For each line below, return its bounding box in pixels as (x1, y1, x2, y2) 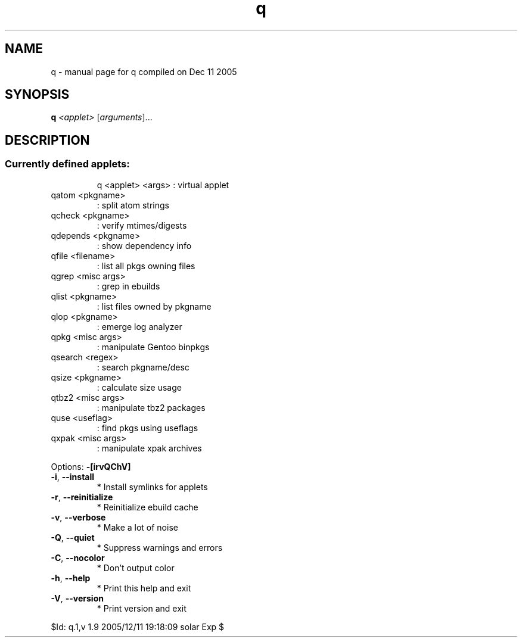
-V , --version (51, 593, 104, 603)
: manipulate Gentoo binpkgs (97, 341, 210, 352)
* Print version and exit (97, 603, 187, 613)
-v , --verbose (51, 512, 106, 522)
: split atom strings (97, 200, 169, 210)
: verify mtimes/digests (97, 220, 187, 230)
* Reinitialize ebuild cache (97, 501, 198, 512)
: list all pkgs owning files (97, 260, 195, 271)
